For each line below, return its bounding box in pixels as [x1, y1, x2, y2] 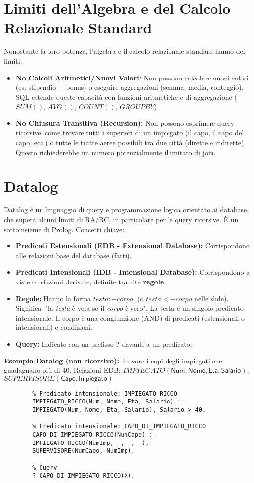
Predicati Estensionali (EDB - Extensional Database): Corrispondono [15, 241, 250, 251]
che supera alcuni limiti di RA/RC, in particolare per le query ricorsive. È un [4, 214, 239, 224]
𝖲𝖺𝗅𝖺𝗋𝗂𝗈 [221, 367, 241, 375]
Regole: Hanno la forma [15, 293, 91, 303]
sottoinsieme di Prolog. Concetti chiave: [4, 224, 125, 234]
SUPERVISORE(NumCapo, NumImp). [32, 447, 135, 455]
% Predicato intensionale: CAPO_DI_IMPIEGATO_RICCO [32, 423, 206, 430]
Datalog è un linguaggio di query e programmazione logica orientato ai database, [4, 204, 249, 215]
